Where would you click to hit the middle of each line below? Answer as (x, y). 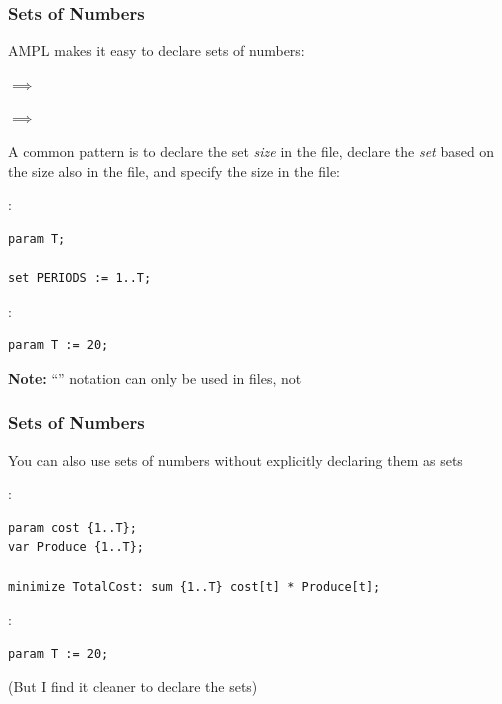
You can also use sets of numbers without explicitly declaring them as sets (235, 459)
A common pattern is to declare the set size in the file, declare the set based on (251, 151)
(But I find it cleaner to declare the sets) (133, 686)
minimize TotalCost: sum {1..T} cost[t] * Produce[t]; (194, 586)
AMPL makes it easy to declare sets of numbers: (156, 50)
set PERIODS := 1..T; (80, 277)
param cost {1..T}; (72, 527)
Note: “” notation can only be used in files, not (155, 377)
